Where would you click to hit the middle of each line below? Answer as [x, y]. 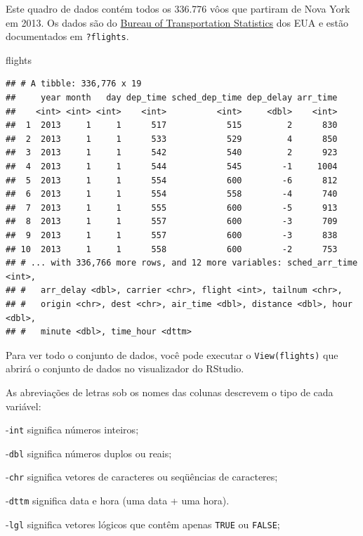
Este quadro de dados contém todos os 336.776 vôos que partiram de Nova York [178, 8]
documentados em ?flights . [67, 36]
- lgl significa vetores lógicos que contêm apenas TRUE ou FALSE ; [143, 524]
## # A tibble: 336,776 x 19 [74, 84]
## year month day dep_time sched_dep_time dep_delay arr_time [172, 98]
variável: [24, 406]
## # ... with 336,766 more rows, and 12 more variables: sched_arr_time [182, 263]
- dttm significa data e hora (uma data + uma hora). [118, 501]
